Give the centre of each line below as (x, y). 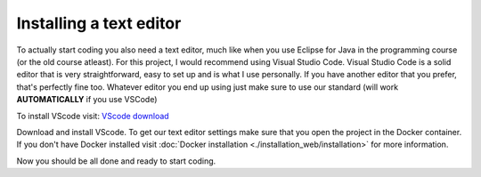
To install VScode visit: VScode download (93, 116)
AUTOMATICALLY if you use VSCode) (87, 100)
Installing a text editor (99, 23)
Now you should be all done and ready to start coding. (116, 161)
